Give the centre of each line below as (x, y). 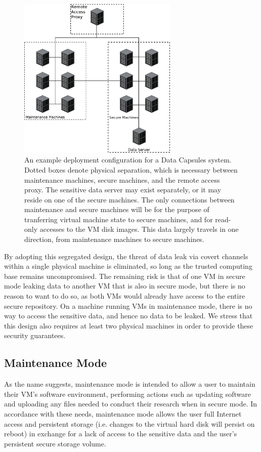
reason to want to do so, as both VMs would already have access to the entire (125, 296)
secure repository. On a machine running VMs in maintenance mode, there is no (128, 305)
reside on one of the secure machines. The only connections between (129, 199)
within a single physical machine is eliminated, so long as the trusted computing (128, 266)
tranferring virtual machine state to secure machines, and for (119, 219)
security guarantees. (35, 335)
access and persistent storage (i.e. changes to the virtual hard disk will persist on (129, 423)
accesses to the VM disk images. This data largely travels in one (139, 229)
